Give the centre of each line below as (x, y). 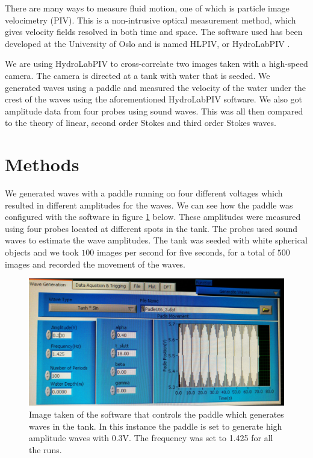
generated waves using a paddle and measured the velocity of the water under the (156, 87)
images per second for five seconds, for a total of (186, 252)
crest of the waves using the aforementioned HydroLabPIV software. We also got (154, 99)
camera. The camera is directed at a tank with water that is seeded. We (138, 75)
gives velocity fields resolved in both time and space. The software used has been (154, 32)
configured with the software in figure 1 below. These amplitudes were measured (153, 217)
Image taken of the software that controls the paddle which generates (156, 414)
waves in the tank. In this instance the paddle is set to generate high (156, 426)
